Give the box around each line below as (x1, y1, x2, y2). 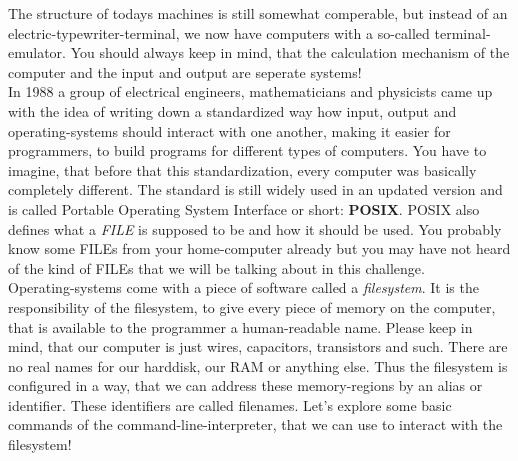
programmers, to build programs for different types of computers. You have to (8, 140, 487, 161)
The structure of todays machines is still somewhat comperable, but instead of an (8, 3, 508, 23)
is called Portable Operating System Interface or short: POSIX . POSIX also (8, 198, 480, 219)
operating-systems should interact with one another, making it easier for (8, 120, 451, 141)
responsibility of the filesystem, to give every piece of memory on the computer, (8, 296, 496, 317)
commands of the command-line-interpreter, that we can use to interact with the (8, 414, 503, 435)
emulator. (8, 42, 66, 63)
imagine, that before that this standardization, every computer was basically (8, 159, 477, 180)
